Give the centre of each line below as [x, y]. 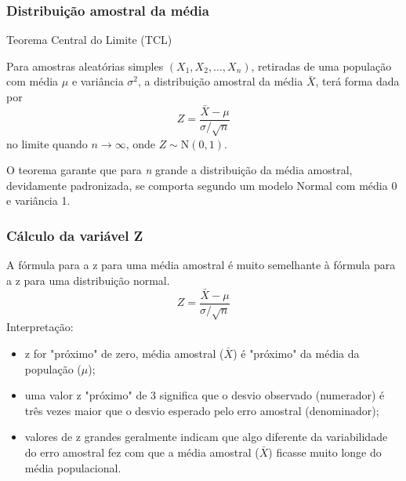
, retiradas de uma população [321, 66]
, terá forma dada [357, 81]
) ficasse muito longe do [325, 452]
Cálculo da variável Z [75, 235]
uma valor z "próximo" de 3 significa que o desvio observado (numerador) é [205, 395]
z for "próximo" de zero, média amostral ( [124, 353]
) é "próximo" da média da [296, 353]
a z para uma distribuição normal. [88, 280]
